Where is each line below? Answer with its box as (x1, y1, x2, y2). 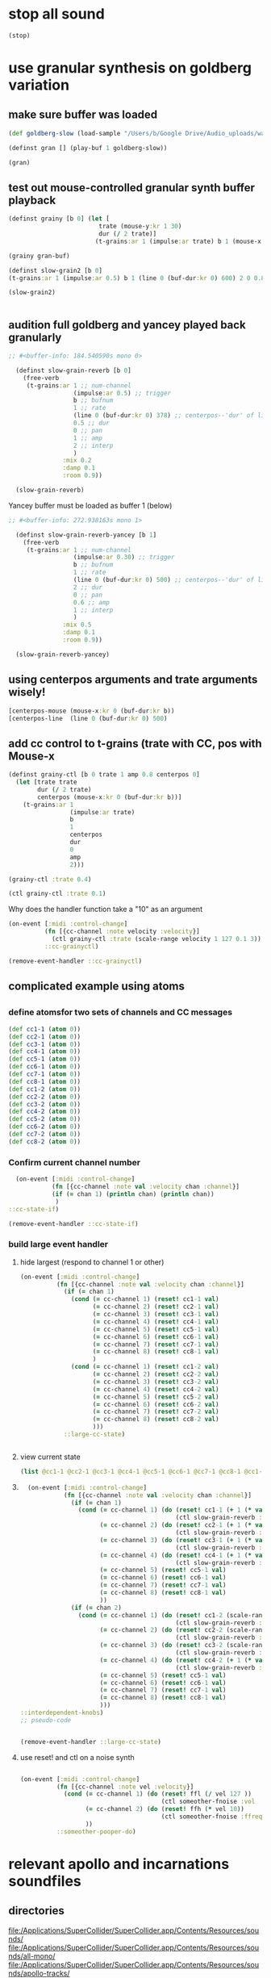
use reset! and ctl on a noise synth (19, 1752, 135, 1762)
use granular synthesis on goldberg (8, 59, 252, 77)
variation (8, 76, 70, 94)
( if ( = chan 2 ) (71, 1604, 123, 1612)
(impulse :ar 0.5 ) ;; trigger (73, 389, 172, 397)
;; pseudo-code (19, 1716, 72, 1724)
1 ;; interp (73, 606, 114, 614)
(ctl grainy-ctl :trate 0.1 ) (8, 889, 106, 898)
